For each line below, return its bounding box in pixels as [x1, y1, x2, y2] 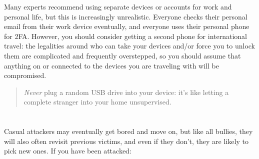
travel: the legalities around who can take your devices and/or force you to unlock [4, 40, 255, 51]
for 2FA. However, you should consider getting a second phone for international [4, 30, 247, 41]
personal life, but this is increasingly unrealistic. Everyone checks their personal [4, 11, 247, 21]
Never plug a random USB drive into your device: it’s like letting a [23, 86, 229, 97]
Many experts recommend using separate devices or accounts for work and [4, 1, 232, 11]
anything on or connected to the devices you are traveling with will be [4, 60, 219, 70]
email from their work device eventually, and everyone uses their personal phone [4, 21, 249, 31]
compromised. [4, 70, 46, 80]
